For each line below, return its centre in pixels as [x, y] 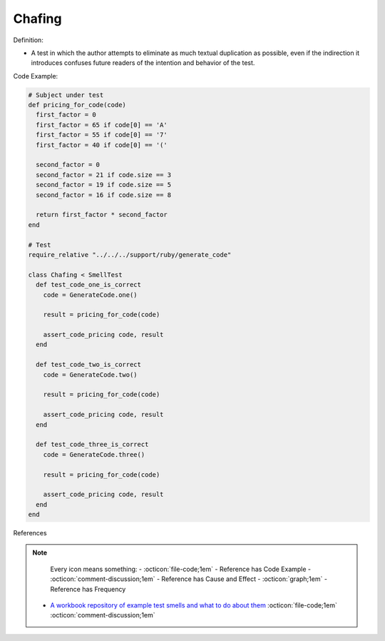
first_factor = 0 [66, 115]
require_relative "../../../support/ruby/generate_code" [130, 254]
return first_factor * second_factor [102, 215]
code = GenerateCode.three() [94, 454]
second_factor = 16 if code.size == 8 [103, 195]
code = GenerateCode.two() [91, 374]
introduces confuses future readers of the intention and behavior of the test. [143, 63]
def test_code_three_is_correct [92, 445]
